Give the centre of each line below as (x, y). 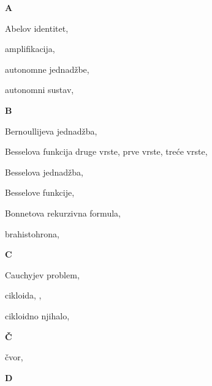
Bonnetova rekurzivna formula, (63, 213)
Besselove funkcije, (40, 192)
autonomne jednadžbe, (47, 69)
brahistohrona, (32, 233)
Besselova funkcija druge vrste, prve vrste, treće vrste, (106, 151)
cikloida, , (23, 295)
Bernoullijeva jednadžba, (51, 131)
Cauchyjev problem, (42, 274)
